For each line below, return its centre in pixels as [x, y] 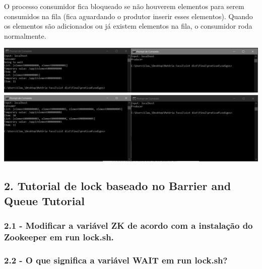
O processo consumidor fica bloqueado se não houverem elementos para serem [124, 6]
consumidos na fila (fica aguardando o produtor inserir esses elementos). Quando [128, 16]
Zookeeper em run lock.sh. [59, 237]
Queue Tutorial [44, 200]
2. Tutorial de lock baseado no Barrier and [118, 186]
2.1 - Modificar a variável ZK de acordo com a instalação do [128, 226]
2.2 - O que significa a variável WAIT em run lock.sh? [116, 260]
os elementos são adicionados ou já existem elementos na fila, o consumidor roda [128, 26]
